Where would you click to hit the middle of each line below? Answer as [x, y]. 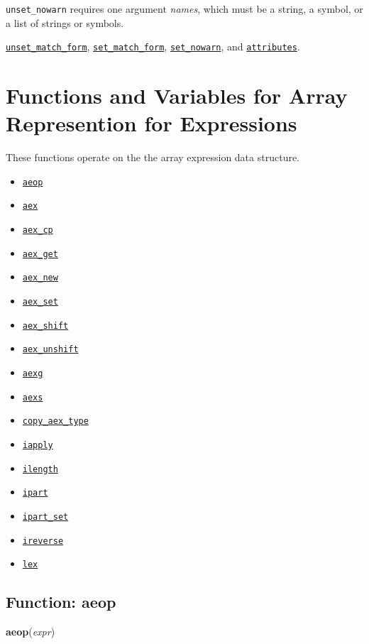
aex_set [40, 302]
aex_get [40, 254]
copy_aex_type [55, 421]
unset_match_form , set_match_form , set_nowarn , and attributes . [153, 47]
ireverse [43, 541]
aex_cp [38, 230]
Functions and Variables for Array [177, 95]
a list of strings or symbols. [65, 22]
